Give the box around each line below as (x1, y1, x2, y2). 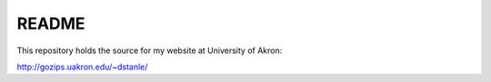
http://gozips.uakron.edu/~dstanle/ (16, 61, 148, 72)
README (16, 14, 85, 33)
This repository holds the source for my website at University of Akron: (16, 45, 283, 56)
